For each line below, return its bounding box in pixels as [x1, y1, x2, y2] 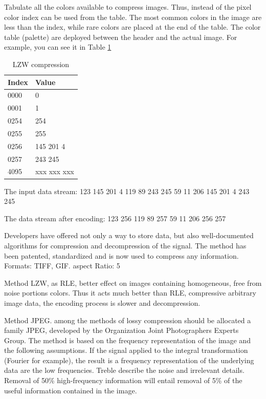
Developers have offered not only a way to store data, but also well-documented [4, 230, 254, 241]
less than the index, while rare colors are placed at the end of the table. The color [4, 22, 261, 32]
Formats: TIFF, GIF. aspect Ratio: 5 [4, 260, 120, 271]
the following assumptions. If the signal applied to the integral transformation [4, 345, 248, 355]
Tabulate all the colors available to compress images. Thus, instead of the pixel [4, 2, 252, 12]
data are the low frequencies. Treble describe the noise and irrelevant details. [4, 365, 245, 375]
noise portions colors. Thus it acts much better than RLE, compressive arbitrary [4, 287, 256, 298]
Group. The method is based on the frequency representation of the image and [4, 334, 251, 345]
